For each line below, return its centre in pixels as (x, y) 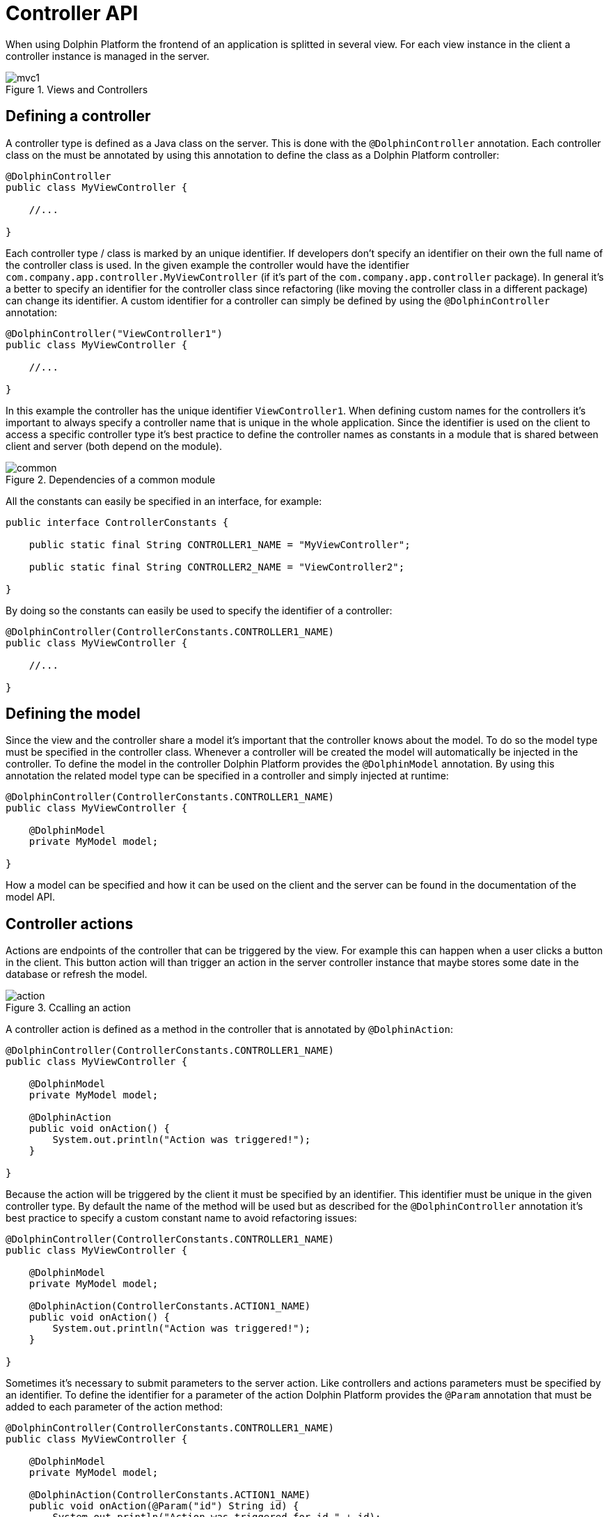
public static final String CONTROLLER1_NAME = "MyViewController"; (220, 544)
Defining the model (73, 714)
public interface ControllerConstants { (117, 522)
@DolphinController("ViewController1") (114, 333)
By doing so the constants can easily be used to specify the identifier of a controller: (199, 610)
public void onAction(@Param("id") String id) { (164, 1506)
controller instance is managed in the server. (108, 56)
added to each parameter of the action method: (114, 1407)
